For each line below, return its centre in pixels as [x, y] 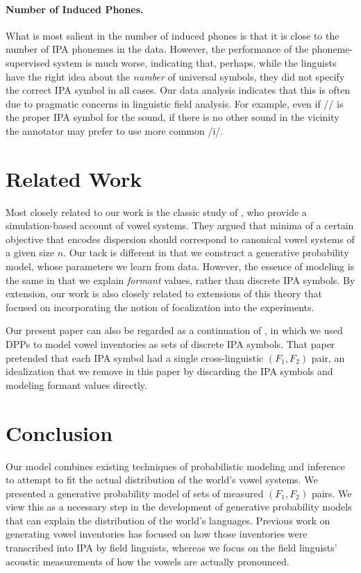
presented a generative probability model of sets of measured [135, 493]
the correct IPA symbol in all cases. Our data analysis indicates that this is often [178, 90]
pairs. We [331, 493]
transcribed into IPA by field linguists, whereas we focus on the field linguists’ [171, 548]
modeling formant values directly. [76, 384]
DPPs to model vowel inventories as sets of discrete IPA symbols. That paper [170, 344]
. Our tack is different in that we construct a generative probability [206, 252]
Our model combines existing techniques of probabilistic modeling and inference [175, 466]
